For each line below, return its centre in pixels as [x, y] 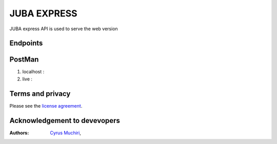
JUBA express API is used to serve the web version [64, 29]
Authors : [19, 133]
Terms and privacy [40, 94]
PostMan [24, 60]
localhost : [33, 72]
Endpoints [26, 43]
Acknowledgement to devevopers [65, 120]
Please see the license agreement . [46, 106]
